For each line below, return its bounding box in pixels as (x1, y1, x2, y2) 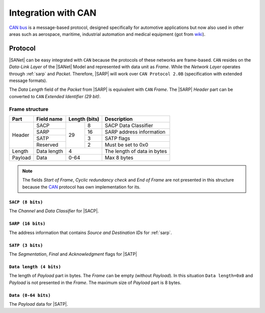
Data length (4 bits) (9, 264, 61, 269)
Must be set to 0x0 (105, 141, 149, 148)
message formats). (9, 78, 48, 83)
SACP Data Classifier (105, 122, 153, 129)
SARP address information (105, 128, 166, 135)
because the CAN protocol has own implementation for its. (22, 184, 141, 190)
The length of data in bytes (105, 148, 167, 155)
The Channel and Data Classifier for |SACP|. (9, 208, 99, 214)
